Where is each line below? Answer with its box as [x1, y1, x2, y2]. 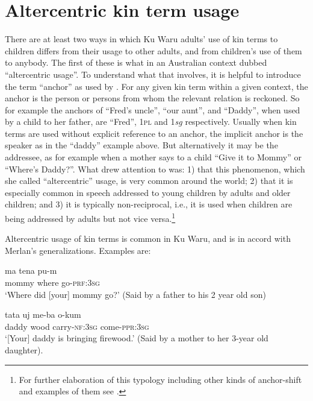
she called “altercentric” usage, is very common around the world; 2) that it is [5, 174, 293, 187]
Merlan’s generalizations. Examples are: [5, 244, 151, 256]
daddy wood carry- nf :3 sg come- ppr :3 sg [5, 320, 149, 332]
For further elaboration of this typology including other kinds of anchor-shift [19, 373, 302, 385]
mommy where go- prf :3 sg [5, 276, 100, 289]
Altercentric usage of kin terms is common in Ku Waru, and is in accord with [5, 232, 291, 245]
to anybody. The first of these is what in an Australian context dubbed [5, 56, 267, 69]
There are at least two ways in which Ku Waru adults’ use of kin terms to [5, 33, 278, 45]
